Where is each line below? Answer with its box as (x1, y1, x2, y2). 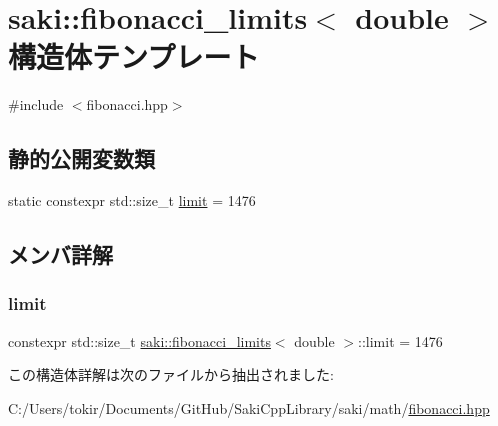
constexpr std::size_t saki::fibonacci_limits (8, 330, 271, 351)
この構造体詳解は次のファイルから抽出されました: (8, 364, 334, 385)
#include (8, 94, 64, 115)
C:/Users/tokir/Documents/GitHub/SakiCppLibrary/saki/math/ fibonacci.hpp (8, 397, 490, 418)
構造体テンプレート (8, 36, 260, 77)
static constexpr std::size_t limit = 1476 (8, 190, 256, 211)
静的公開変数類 (8, 143, 155, 174)
